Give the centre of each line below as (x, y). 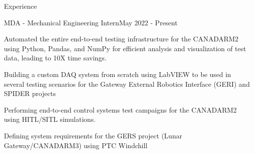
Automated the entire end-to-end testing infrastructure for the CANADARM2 (121, 39)
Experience (21, 6)
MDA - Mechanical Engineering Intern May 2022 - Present (91, 22)
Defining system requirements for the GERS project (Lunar (93, 135)
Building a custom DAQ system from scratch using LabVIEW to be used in (118, 74)
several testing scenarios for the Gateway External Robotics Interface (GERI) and (127, 84)
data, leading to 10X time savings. (55, 58)
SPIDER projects (30, 93)
